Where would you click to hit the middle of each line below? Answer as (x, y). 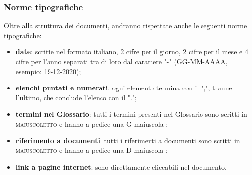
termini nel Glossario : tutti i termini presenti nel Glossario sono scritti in (131, 114)
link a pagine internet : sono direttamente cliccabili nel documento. (121, 166)
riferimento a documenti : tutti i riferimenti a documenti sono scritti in (128, 140)
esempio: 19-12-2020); (48, 71)
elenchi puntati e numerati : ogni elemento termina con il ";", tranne (124, 88)
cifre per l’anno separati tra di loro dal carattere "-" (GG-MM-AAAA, (122, 61)
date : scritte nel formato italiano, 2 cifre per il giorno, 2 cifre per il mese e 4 (132, 52)
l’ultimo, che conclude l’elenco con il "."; (76, 97)
